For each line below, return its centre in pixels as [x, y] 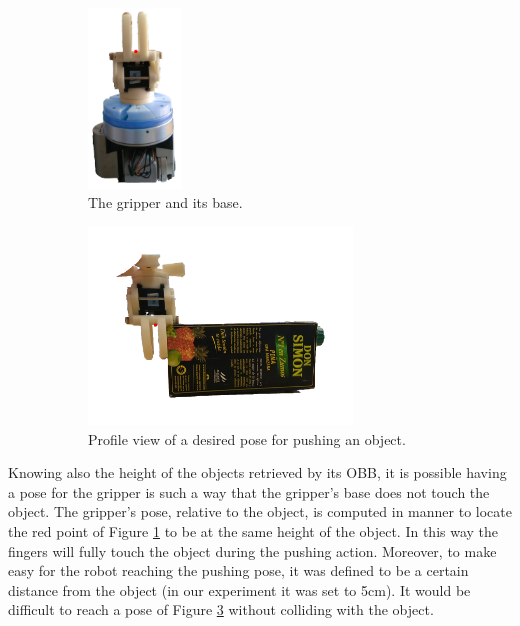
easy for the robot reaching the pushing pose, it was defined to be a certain [238, 570]
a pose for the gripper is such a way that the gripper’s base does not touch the [249, 491]
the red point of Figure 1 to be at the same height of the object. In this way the [253, 531]
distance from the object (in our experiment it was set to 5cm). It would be [239, 589]
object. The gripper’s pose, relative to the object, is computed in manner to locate [260, 511]
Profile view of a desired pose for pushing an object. [247, 438]
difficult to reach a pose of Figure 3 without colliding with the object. [221, 609]
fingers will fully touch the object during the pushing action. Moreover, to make [252, 550]
